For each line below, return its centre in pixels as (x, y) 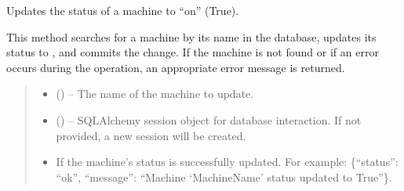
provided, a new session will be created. (151, 135)
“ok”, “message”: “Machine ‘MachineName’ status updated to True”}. (224, 177)
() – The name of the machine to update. (155, 94)
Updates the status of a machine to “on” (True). (123, 10)
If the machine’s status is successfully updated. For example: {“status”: (227, 162)
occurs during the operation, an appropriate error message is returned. (176, 67)
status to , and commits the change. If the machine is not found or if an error (193, 52)
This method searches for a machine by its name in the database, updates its (191, 36)
